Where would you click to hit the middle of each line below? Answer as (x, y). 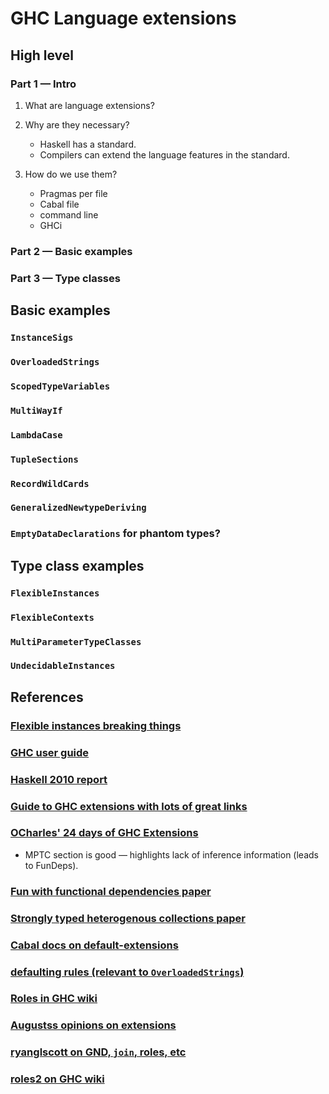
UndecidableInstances (63, 666)
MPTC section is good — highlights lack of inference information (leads (171, 854)
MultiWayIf (36, 410)
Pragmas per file (73, 193)
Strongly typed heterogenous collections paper (128, 918)
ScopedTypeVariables (60, 386)
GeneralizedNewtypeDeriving (78, 508)
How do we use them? (71, 174)
